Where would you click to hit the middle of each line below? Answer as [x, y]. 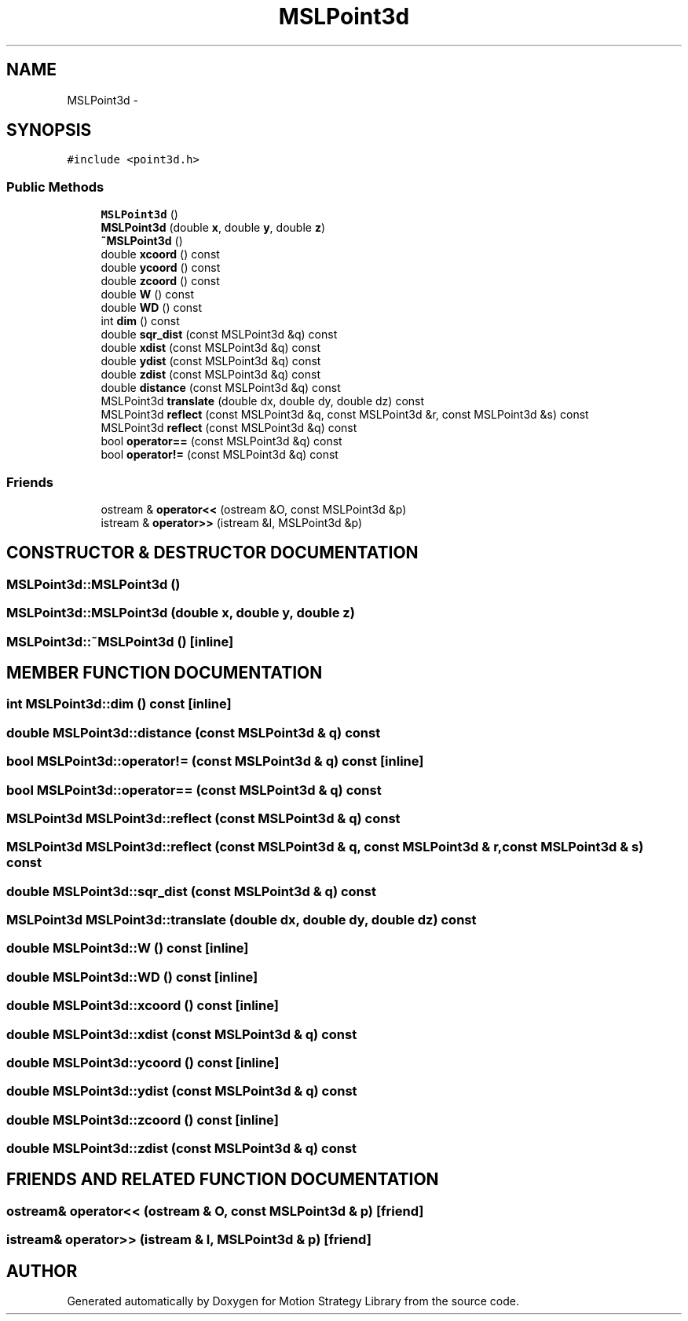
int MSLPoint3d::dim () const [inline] [119, 704]
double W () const [147, 295]
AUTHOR [42, 1271]
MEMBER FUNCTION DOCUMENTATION [165, 672]
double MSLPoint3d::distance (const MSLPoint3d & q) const [194, 732]
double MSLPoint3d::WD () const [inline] [132, 977]
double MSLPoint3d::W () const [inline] [128, 948]
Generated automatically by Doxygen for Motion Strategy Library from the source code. [293, 1301]
